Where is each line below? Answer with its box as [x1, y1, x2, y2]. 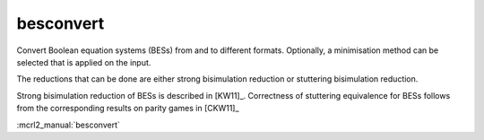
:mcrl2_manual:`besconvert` [16, 119, 120, 130]
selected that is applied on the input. [16, 57, 151, 67]
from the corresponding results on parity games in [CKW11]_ [16, 103, 239, 114]
